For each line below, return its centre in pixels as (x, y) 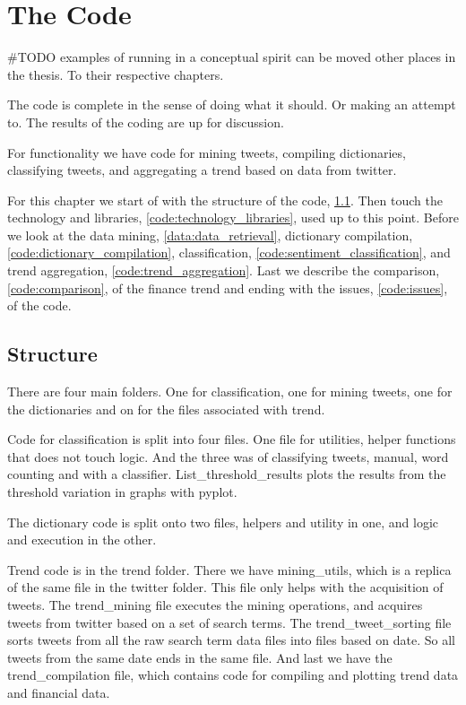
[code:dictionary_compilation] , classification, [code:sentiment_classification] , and (229, 252)
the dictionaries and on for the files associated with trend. (166, 409)
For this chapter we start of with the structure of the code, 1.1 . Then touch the (225, 200)
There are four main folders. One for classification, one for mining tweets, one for (230, 392)
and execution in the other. (82, 540)
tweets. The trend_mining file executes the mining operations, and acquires (215, 604)
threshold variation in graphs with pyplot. (122, 492)
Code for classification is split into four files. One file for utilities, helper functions (232, 439)
